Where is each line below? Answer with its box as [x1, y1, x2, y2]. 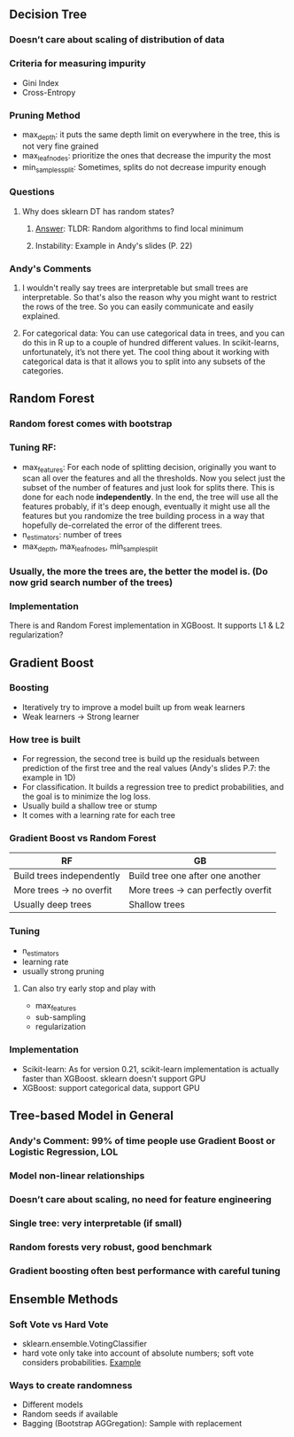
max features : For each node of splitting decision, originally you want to [21, 461, 277, 475]
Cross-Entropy [21, 87, 76, 97]
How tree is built [9, 733, 81, 746]
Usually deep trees [13, 899, 92, 911]
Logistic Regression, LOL [9, 1146, 119, 1158]
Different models [21, 1399, 84, 1410]
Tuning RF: [9, 442, 57, 454]
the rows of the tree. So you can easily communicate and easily [21, 301, 254, 312]
